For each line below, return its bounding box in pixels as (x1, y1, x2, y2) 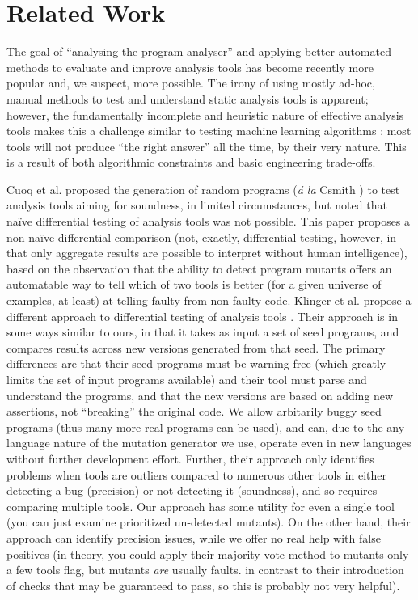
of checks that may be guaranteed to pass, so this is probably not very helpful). (6, 577, 400, 594)
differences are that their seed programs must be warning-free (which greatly (6, 355, 386, 372)
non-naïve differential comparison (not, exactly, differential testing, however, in (6, 228, 397, 245)
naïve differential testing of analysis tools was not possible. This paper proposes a (6, 213, 411, 230)
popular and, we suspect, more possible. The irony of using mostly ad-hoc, (6, 74, 375, 91)
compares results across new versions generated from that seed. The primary (6, 339, 386, 356)
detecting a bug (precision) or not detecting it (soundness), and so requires (6, 482, 378, 499)
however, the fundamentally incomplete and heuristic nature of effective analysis (6, 106, 404, 123)
